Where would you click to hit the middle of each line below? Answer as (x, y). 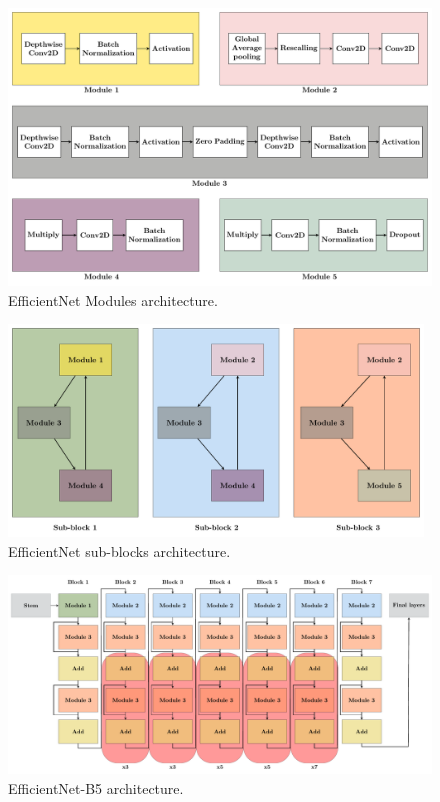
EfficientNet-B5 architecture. (96, 787)
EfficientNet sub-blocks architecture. (119, 550)
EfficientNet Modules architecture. (113, 299)
